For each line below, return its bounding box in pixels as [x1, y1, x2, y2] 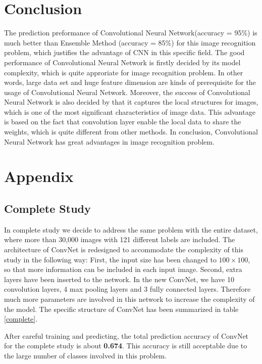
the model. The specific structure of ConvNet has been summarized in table [4, 303, 239, 314]
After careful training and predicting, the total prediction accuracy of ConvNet [4, 330, 249, 341]
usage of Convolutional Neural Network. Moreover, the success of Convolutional [4, 86, 250, 97]
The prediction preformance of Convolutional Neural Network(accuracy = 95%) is [4, 27, 257, 38]
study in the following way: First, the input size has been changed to [4, 254, 217, 264]
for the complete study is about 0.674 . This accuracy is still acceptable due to [4, 340, 247, 351]
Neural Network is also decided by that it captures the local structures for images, [4, 97, 258, 107]
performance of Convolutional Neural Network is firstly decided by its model [4, 57, 241, 67]
